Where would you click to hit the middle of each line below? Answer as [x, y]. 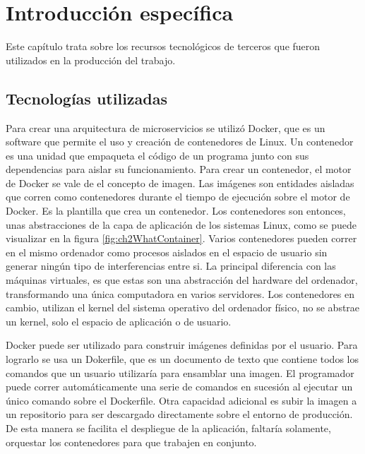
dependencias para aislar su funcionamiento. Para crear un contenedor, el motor [179, 169]
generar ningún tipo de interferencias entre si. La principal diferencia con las [171, 266]
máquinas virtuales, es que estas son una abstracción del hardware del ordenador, [182, 280]
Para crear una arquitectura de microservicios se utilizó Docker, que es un [166, 127]
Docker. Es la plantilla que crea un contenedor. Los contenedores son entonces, [176, 211]
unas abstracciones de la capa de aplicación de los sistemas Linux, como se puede [181, 224]
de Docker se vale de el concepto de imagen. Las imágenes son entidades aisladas [180, 183]
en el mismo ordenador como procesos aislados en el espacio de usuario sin [167, 252]
